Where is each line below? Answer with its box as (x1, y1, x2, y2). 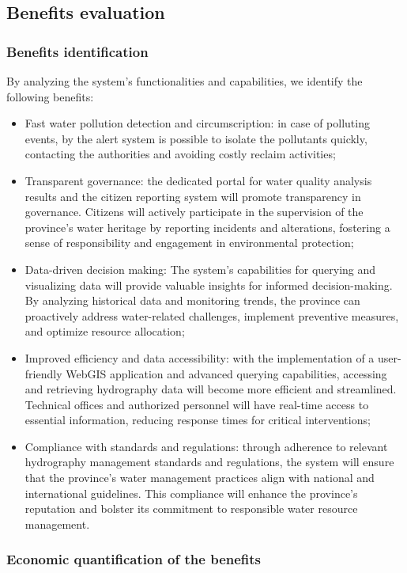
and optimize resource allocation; (24, 323, 185, 340)
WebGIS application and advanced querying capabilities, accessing (66, 365, 387, 381)
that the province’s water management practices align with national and (24, 469, 375, 486)
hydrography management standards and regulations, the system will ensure (24, 453, 394, 470)
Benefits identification (6, 41, 149, 61)
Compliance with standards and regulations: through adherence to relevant (24, 438, 388, 454)
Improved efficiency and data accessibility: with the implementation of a (24, 349, 375, 366)
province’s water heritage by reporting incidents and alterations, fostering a (24, 218, 390, 235)
